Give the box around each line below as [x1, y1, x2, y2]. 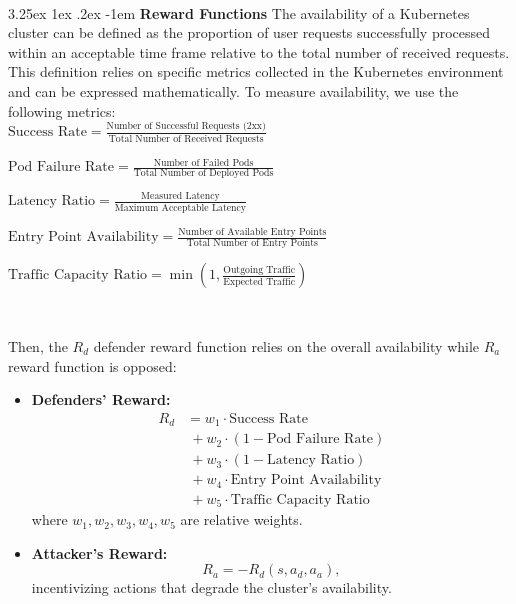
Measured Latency [141, 191, 220, 202]
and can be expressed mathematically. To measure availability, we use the [8, 80, 459, 101]
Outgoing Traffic [223, 265, 296, 276]
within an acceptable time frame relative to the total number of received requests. [8, 41, 510, 62]
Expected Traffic [223, 276, 296, 287]
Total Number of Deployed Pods [133, 168, 274, 179]
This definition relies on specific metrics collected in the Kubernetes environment [8, 61, 504, 82]
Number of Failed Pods [153, 157, 254, 168]
